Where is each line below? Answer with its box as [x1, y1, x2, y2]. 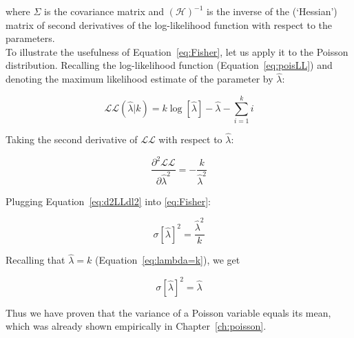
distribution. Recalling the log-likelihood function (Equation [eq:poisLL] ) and [6, 58, 333, 72]
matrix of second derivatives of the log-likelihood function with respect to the [6, 17, 333, 32]
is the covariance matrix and [44, 4, 165, 18]
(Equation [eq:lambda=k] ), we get [94, 253, 240, 267]
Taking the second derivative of [6, 132, 138, 147]
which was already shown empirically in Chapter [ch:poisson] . [6, 319, 267, 333]
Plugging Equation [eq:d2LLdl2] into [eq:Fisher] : [6, 193, 211, 208]
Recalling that [6, 253, 65, 267]
